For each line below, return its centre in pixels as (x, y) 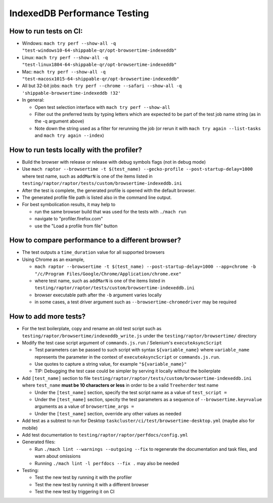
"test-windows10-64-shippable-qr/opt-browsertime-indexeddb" (99, 50)
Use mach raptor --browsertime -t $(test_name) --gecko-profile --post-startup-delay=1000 (137, 169)
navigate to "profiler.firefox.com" (69, 219)
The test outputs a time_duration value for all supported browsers (93, 252)
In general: (33, 100)
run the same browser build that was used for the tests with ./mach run (110, 211)
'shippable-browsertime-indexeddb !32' (71, 93)
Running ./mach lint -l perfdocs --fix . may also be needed (107, 463)
